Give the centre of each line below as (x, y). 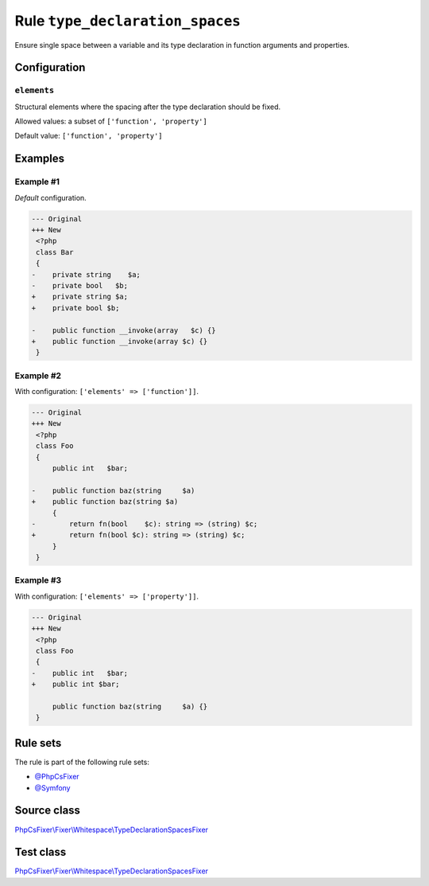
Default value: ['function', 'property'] (89, 136)
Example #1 (37, 181)
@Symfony (52, 787)
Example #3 (38, 580)
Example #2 (38, 376)
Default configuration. (50, 197)
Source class (48, 811)
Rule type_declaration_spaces (128, 21)
